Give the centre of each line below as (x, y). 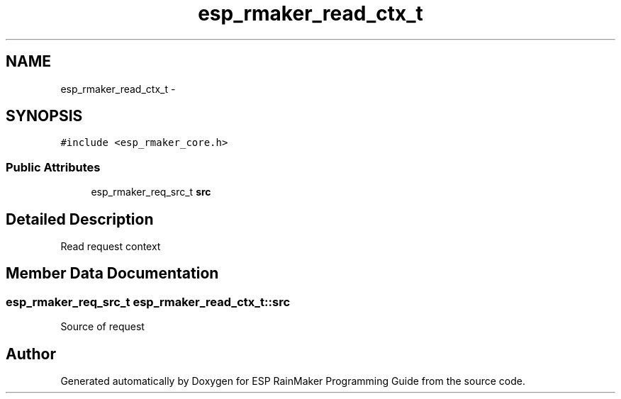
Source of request (102, 327)
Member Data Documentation (112, 274)
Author (31, 354)
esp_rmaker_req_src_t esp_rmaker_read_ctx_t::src (148, 302)
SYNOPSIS (44, 116)
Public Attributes (53, 167)
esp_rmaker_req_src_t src (151, 192)
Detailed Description (80, 219)
